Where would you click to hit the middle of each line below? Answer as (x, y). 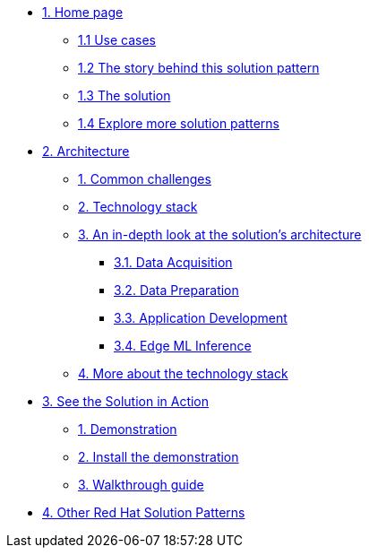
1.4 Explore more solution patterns (179, 123)
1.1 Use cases (117, 40)
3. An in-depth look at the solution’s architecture (220, 234)
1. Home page (83, 12)
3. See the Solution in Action (126, 401)
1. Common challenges (145, 179)
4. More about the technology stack (183, 373)
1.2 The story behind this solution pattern (199, 68)
